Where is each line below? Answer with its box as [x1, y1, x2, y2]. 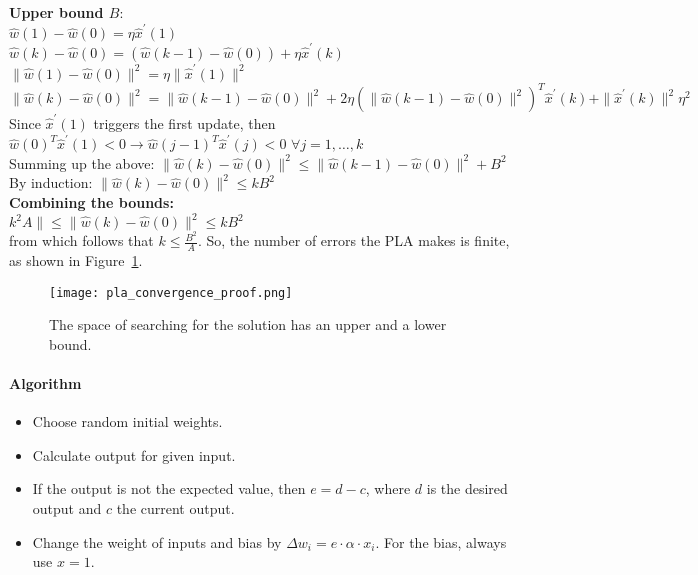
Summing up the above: [9, 152, 155, 173]
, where [365, 478, 411, 499]
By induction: [9, 172, 93, 193]
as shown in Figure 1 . [9, 250, 143, 271]
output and [32, 498, 102, 519]
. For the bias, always [375, 531, 507, 552]
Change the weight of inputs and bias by [32, 531, 282, 552]
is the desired [426, 478, 508, 499]
